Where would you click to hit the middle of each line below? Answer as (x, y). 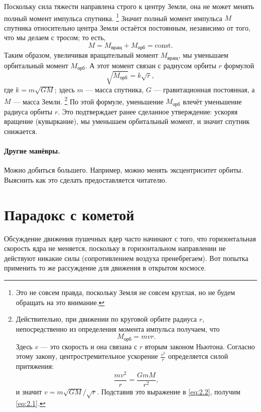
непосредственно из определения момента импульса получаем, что (118, 328)
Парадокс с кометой (69, 214)
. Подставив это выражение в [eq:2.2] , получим (169, 391)
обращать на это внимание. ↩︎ (60, 302)
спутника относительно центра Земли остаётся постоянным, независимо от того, (127, 27)
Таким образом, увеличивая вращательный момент (81, 55)
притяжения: (35, 366)
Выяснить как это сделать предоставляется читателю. (86, 179)
